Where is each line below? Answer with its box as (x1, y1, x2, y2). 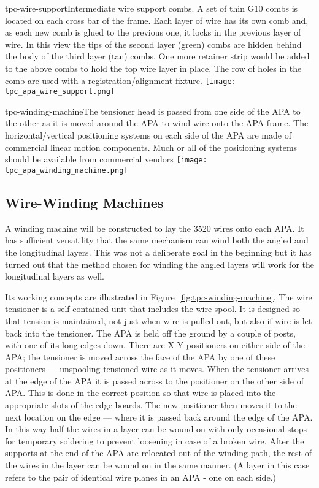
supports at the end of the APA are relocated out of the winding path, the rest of (5, 446, 312, 459)
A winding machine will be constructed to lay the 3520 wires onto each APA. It (5, 221, 304, 234)
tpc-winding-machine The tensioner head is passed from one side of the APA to (5, 104, 301, 117)
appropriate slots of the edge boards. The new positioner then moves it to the (5, 398, 297, 411)
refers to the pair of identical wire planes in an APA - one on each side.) (5, 470, 276, 483)
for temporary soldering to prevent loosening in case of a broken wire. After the (5, 434, 304, 447)
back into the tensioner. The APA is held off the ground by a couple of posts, (5, 326, 296, 339)
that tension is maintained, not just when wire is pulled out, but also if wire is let (5, 314, 312, 327)
